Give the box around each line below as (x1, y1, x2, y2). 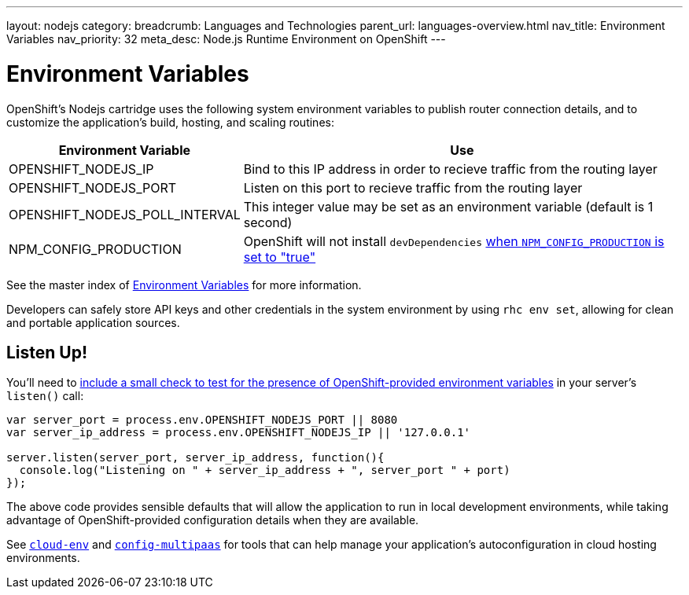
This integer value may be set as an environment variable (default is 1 (243, 198, 654, 215)
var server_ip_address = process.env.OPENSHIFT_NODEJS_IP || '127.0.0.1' (6, 426, 471, 439)
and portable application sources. (6, 315, 180, 329)
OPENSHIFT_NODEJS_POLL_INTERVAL (9, 206, 241, 222)
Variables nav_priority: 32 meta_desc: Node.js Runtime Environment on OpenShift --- (6, 32, 446, 46)
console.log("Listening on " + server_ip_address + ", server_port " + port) (19, 464, 510, 477)
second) (243, 214, 293, 230)
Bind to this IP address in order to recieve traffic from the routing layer (243, 160, 658, 177)
